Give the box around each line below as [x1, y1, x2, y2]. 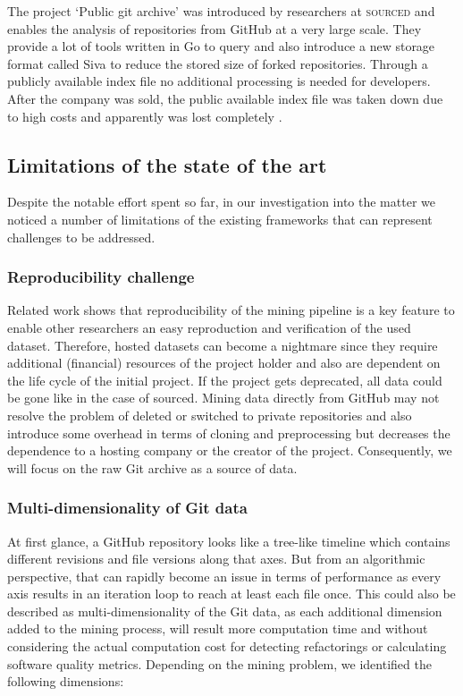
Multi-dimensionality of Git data [7, 497, 248, 519]
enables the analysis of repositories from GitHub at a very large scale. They [7, 19, 422, 38]
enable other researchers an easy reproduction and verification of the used [7, 318, 411, 336]
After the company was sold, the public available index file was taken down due [7, 89, 443, 107]
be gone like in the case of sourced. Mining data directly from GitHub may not [7, 388, 440, 407]
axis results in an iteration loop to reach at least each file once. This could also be [7, 584, 456, 603]
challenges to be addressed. [7, 227, 156, 246]
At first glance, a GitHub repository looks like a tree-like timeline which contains [7, 531, 450, 550]
